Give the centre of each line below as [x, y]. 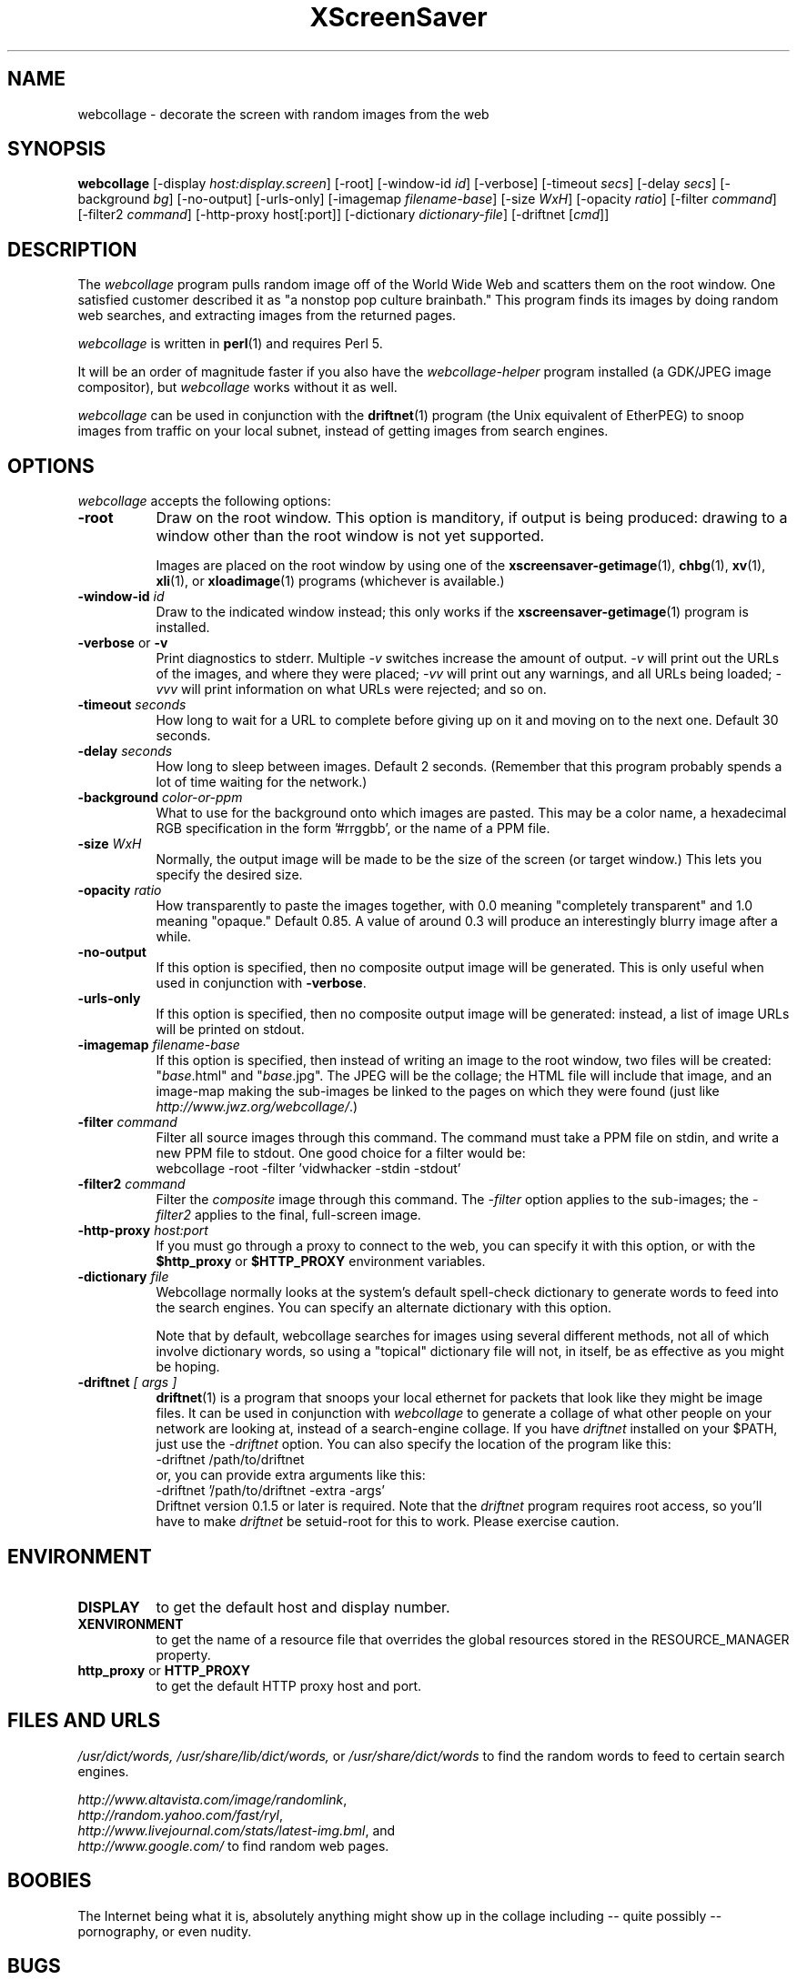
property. [183, 1654]
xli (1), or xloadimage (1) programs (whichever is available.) [330, 581]
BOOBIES [50, 1881]
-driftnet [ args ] [127, 1382]
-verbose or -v [123, 643]
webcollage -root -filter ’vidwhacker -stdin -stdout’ [308, 1169]
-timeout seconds [132, 705]
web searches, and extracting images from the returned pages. [267, 316]
